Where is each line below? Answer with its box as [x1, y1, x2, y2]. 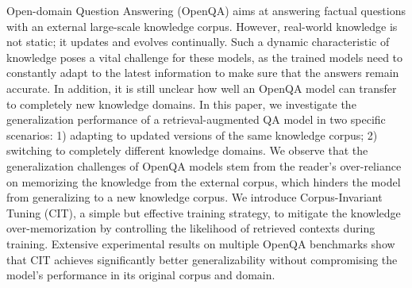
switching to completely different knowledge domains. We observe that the [6, 142, 368, 159]
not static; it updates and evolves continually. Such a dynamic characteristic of [6, 33, 390, 50]
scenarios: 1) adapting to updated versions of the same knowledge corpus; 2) [6, 126, 378, 143]
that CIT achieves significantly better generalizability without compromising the [6, 251, 398, 267]
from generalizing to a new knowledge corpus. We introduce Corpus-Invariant [6, 189, 383, 205]
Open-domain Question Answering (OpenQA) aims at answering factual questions [6, 2, 406, 18]
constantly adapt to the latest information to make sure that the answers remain [6, 64, 399, 81]
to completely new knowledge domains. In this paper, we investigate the [6, 95, 356, 112]
